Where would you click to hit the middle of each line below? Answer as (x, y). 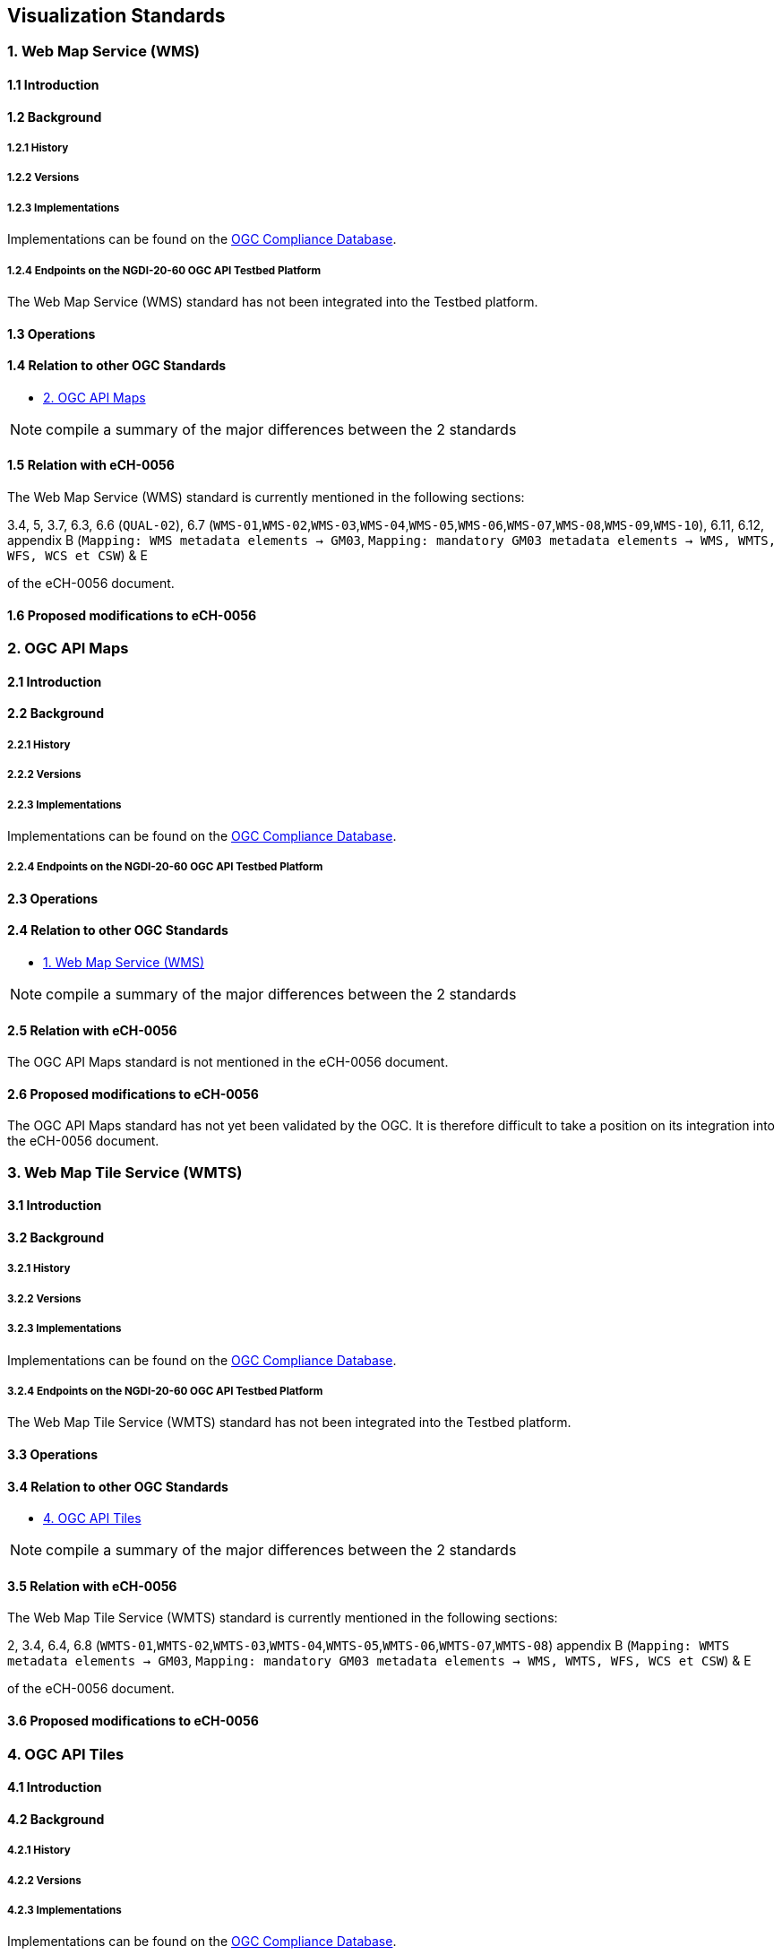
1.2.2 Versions (43, 178)
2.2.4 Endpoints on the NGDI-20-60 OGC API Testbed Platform (165, 867)
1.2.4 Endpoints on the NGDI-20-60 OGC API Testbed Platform (164, 270)
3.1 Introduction (55, 1206)
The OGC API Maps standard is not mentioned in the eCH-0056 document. (228, 1062)
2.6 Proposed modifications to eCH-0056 (133, 1094)
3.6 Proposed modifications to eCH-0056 (133, 1721)
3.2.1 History (39, 1269)
